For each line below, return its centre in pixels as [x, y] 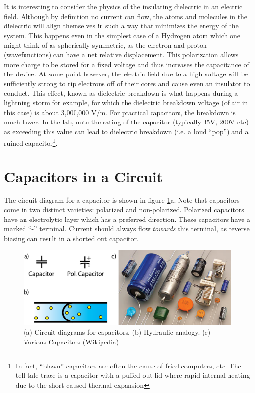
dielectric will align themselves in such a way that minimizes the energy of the [121, 26]
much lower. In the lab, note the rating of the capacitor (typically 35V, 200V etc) [127, 122]
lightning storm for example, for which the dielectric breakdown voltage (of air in [126, 102]
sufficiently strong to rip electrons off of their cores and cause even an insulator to [127, 83]
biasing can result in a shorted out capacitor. [71, 238]
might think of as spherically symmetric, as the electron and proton [105, 45]
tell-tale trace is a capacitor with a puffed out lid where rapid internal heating [133, 375]
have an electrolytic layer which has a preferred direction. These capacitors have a [127, 219]
